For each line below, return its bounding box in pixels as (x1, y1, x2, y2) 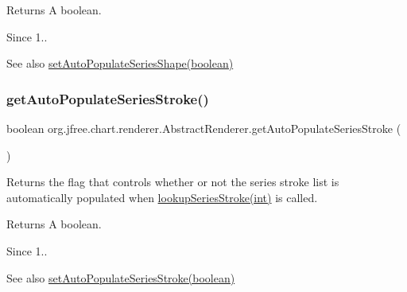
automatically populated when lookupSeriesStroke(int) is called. (6, 189, 318, 205)
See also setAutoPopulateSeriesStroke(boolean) (6, 269, 235, 286)
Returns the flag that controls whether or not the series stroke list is (6, 173, 339, 190)
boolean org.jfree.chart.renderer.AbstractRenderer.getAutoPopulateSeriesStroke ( (6, 120, 401, 136)
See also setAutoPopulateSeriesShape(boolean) (6, 55, 234, 72)
